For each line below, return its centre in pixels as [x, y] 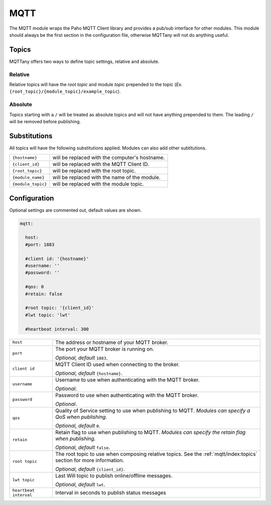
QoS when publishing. [81, 416]
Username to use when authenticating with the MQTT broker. [128, 380]
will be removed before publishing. [45, 121]
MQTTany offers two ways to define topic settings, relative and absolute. [84, 61]
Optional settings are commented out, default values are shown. [76, 210]
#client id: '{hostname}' [57, 259]
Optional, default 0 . [78, 426]
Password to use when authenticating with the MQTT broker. [127, 395]
